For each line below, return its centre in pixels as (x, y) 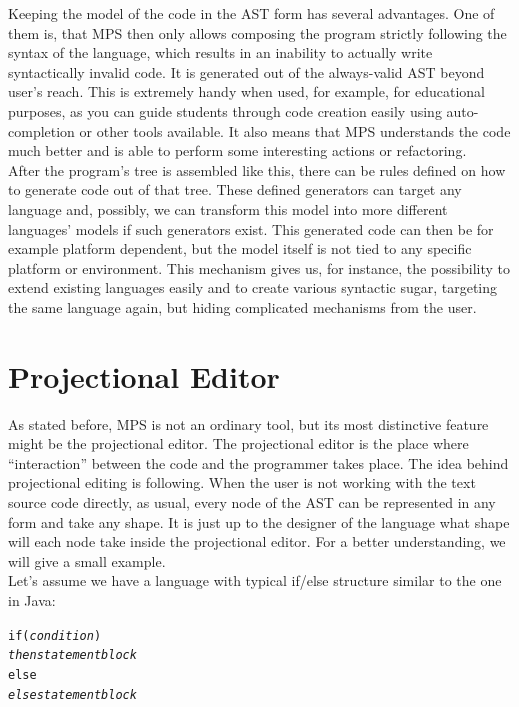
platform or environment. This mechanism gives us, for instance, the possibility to (259, 267)
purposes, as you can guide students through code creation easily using (225, 110)
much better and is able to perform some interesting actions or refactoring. (237, 150)
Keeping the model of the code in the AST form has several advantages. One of (251, 13)
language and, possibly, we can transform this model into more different (228, 208)
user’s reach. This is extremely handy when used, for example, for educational (246, 91)
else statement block (72, 694)
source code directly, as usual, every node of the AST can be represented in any (252, 502)
